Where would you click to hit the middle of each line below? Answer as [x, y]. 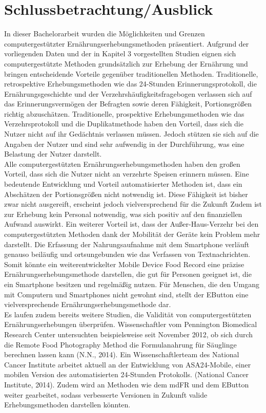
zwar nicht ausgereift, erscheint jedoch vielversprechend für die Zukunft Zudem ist [133, 204]
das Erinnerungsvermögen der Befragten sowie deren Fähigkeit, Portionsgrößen [128, 104]
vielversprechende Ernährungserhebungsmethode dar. [88, 304]
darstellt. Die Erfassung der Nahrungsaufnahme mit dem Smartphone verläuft [127, 244]
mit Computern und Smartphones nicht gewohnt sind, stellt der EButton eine [126, 294]
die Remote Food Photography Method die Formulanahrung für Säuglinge [120, 344]
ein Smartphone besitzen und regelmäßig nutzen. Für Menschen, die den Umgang [132, 284]
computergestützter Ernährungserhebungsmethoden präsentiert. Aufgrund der [127, 43]
